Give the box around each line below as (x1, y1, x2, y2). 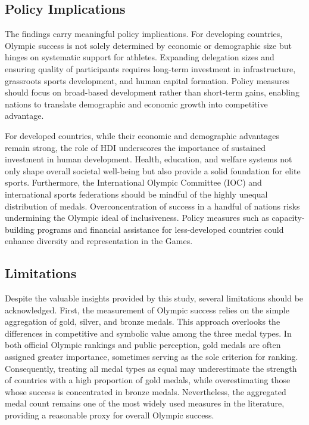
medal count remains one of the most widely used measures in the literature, (5, 397, 285, 409)
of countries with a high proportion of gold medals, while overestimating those (5, 374, 291, 386)
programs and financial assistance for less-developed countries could (37, 223, 284, 235)
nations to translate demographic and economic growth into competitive (5, 97, 268, 110)
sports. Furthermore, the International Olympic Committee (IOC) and (5, 176, 262, 189)
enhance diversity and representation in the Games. (5, 235, 193, 247)
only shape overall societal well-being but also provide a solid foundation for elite (5, 164, 301, 177)
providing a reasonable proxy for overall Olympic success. (5, 409, 214, 421)
